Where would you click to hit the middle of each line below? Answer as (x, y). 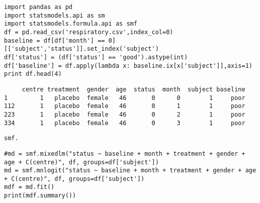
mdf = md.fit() (29, 187)
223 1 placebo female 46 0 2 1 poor (125, 114)
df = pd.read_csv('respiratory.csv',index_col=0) (89, 32)
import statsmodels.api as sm (55, 15)
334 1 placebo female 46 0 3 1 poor (125, 123)
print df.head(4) (33, 74)
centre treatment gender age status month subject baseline (134, 89)
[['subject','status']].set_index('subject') (81, 49)
